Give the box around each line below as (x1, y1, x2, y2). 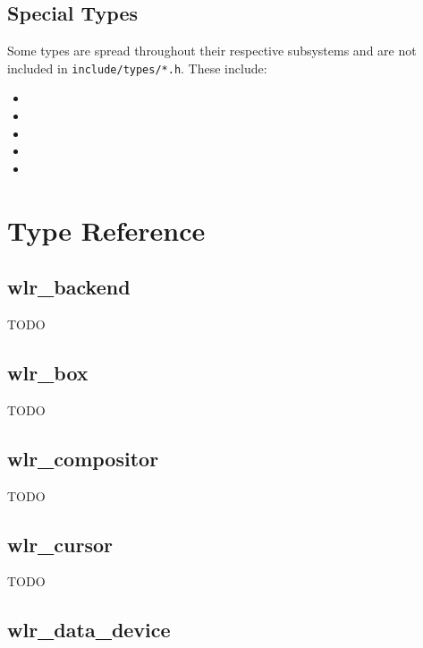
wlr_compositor (7, 444, 159, 472)
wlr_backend (7, 273, 131, 301)
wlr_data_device (7, 616, 171, 644)
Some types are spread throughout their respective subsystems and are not (7, 41, 417, 60)
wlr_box (7, 358, 89, 386)
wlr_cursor (7, 530, 114, 558)
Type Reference (7, 211, 206, 248)
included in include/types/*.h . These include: (7, 58, 267, 77)
